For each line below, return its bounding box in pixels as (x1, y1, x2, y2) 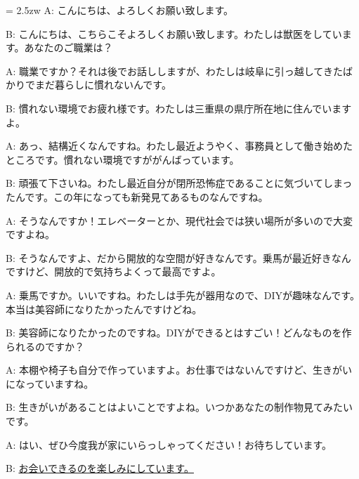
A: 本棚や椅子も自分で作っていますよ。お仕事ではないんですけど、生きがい (6, 362, 352, 377)
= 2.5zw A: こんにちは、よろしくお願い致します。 (6, 3, 234, 17)
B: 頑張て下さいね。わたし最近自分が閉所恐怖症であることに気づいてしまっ (6, 176, 353, 190)
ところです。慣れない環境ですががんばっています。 (6, 152, 240, 166)
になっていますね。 (6, 376, 94, 391)
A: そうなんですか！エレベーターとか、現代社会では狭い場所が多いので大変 (6, 213, 353, 228)
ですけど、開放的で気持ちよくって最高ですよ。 (6, 264, 221, 279)
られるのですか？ (6, 339, 84, 353)
